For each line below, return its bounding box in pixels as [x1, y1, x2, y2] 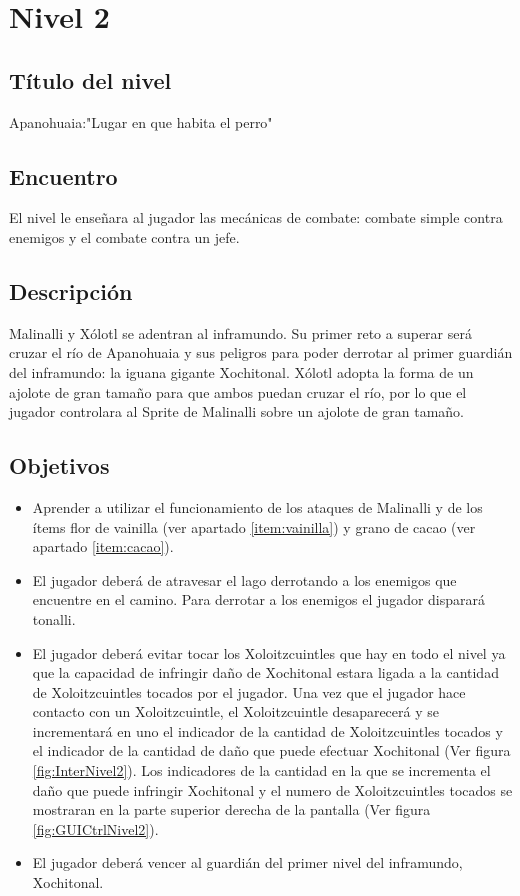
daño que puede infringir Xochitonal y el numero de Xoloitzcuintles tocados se [32, 779, 513, 800]
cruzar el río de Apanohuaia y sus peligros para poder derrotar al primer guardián [9, 342, 513, 363]
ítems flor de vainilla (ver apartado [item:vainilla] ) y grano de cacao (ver [32, 516, 476, 537]
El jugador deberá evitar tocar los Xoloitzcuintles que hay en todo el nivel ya [32, 642, 506, 663]
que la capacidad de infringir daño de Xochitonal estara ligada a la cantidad [32, 662, 499, 683]
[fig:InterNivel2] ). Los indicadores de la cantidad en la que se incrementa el [32, 760, 491, 781]
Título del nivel [9, 64, 172, 95]
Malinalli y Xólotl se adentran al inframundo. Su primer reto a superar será [9, 322, 472, 343]
